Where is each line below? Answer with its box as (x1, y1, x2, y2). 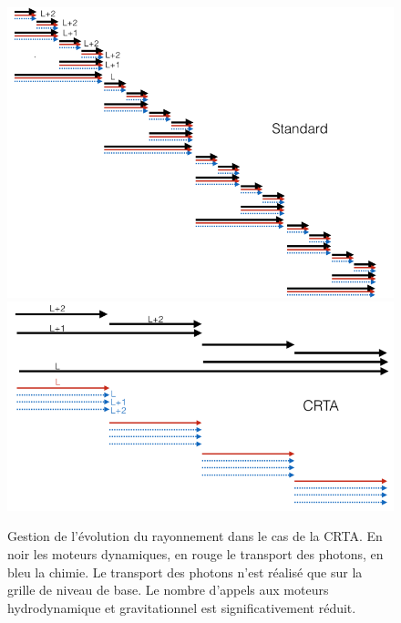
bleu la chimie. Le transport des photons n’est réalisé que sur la (7, 562, 363, 581)
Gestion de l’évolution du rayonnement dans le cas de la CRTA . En (7, 526, 383, 546)
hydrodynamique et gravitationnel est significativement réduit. (7, 597, 356, 617)
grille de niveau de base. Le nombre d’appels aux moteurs (7, 580, 329, 599)
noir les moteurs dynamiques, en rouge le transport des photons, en (7, 545, 384, 564)
